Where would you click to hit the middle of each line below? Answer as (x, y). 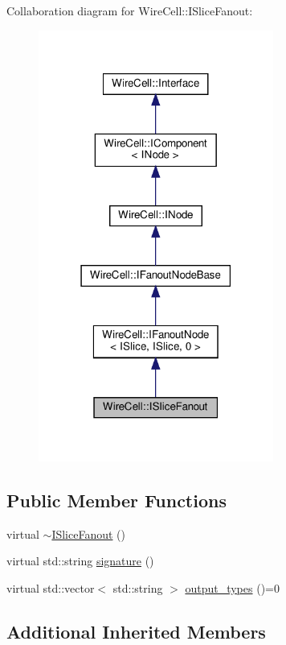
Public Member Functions (116, 500)
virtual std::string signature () (80, 561)
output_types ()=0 (232, 588)
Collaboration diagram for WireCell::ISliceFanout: (130, 10)
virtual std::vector (51, 588)
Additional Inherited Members (136, 631)
